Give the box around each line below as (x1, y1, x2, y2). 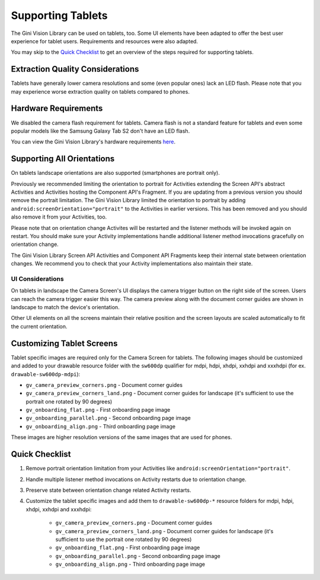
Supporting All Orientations (11, 154, 115, 164)
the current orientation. (11, 323, 68, 330)
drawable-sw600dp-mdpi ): (11, 370, 81, 377)
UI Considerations (11, 274, 65, 283)
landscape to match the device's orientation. (11, 304, 120, 311)
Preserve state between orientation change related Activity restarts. (25, 486, 191, 494)
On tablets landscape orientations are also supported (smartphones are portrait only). (11, 169, 220, 177)
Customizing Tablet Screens (11, 338, 118, 348)
